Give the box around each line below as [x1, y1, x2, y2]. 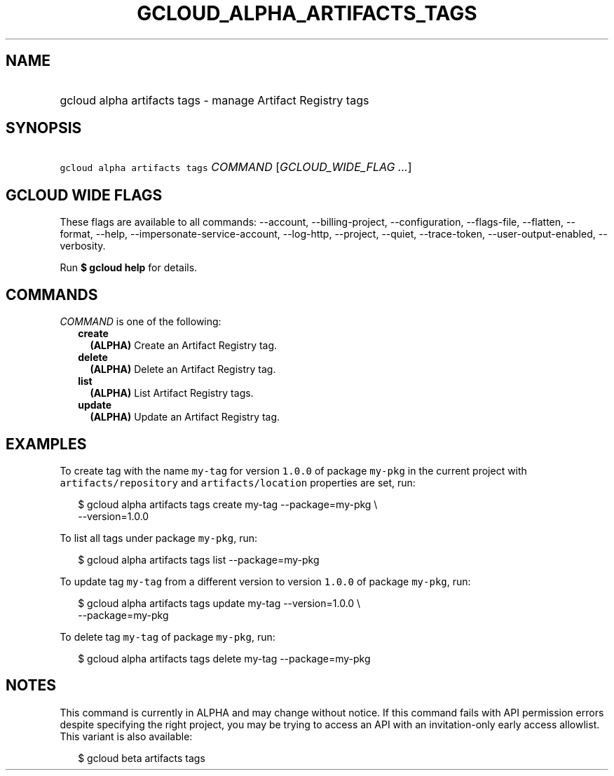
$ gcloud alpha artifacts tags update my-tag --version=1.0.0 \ [78, 597, 361, 609]
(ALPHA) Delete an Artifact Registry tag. [90, 363, 276, 376]
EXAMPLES [6, 435, 87, 453]
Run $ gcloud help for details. [60, 261, 198, 274]
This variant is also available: [60, 730, 193, 742]
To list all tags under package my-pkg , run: [60, 531, 258, 544]
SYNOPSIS [6, 119, 82, 137]
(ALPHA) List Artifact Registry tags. [90, 387, 254, 400]
